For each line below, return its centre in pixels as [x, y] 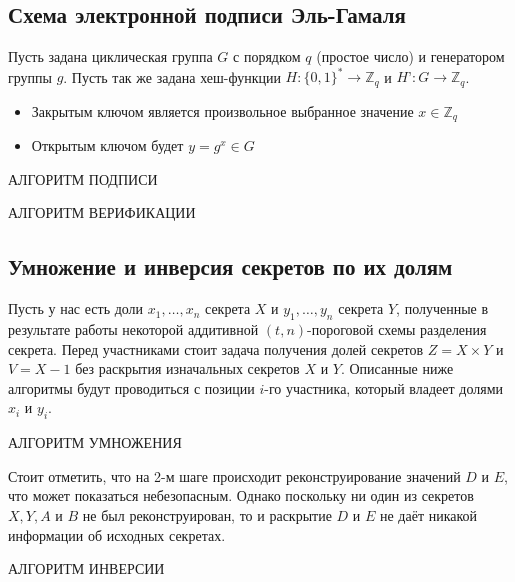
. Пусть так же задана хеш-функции [172, 76]
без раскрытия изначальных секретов [187, 368]
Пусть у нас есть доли [76, 308]
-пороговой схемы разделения [397, 328]
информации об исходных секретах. [117, 534]
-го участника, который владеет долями [384, 387]
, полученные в [442, 308]
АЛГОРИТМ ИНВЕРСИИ [86, 568]
